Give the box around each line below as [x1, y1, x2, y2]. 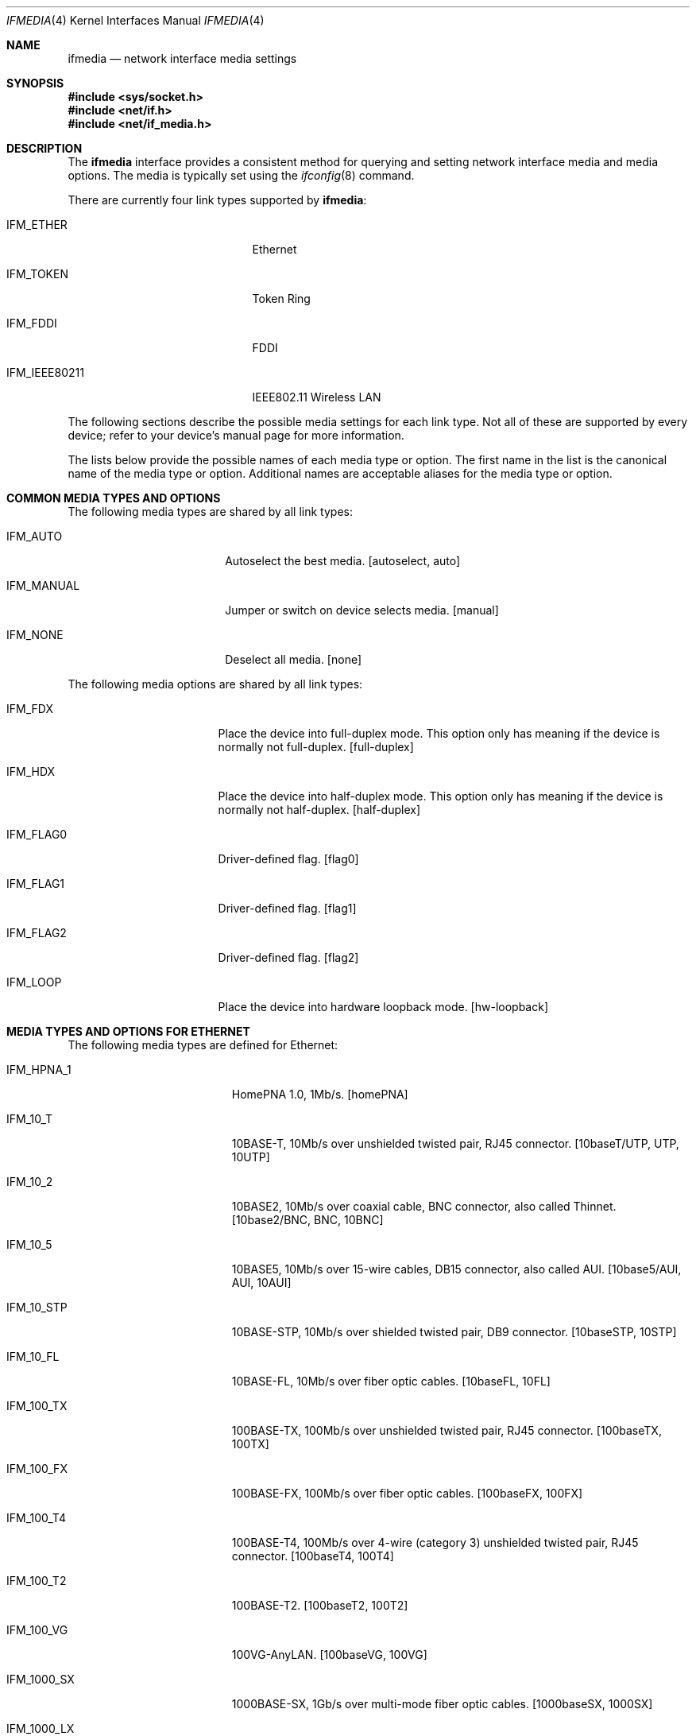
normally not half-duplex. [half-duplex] [218, 803, 421, 816]
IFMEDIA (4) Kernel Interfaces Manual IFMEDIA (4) [6, 14, 265, 27]
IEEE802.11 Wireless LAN [252, 390, 381, 404]
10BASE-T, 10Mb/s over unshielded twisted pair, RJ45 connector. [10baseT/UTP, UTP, [231, 1137, 679, 1150]
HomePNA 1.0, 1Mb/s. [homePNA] [231, 1087, 408, 1101]
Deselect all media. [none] [225, 653, 362, 666]
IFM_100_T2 [6, 1574, 67, 1587]
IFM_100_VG [6, 1623, 68, 1637]
